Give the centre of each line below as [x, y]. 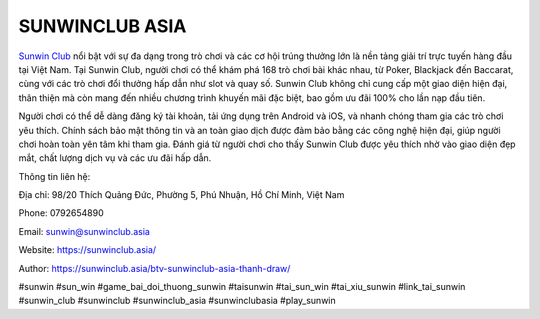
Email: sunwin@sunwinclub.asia [84, 231]
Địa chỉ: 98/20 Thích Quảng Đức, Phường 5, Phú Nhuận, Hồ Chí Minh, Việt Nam [181, 195]
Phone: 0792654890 [61, 213]
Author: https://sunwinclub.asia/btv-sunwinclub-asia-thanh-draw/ [154, 268]
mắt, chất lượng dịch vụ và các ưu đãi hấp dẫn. [115, 158]
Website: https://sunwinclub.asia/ [87, 250]
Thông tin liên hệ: [54, 176]
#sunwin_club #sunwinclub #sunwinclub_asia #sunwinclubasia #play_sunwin [177, 301]
